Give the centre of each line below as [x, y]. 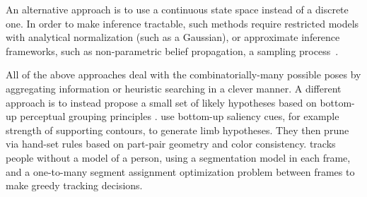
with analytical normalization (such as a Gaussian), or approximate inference [173, 37]
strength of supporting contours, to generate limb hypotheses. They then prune [177, 130]
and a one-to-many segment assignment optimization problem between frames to [180, 171]
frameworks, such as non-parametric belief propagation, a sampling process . [172, 50]
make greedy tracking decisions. [74, 185]
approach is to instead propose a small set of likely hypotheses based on [161, 102]
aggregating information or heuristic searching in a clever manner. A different [174, 88]
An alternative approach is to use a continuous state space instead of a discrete [177, 9]
